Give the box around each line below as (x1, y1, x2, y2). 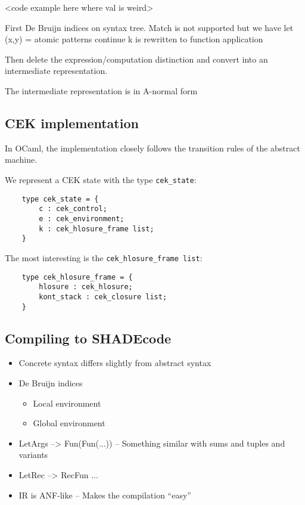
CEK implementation (5, 113, 139, 132)
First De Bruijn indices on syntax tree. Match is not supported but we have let (5, 21, 294, 33)
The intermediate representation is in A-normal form (5, 84, 198, 97)
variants (18, 448, 48, 461)
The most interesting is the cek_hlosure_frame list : (5, 251, 203, 264)
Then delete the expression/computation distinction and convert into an (5, 52, 268, 65)
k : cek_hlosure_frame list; (39, 224, 154, 233)
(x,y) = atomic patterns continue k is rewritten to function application (5, 33, 263, 45)
